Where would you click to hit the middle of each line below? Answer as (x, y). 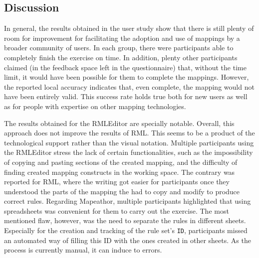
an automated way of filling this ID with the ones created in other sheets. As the (128, 240)
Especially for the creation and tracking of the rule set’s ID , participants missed (126, 230)
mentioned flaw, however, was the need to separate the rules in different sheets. (125, 220)
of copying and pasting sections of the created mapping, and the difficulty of (121, 162)
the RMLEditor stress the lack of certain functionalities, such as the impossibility (129, 152)
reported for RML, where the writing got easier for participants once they (117, 182)
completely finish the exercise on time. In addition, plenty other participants (121, 57)
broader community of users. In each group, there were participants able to (119, 48)
